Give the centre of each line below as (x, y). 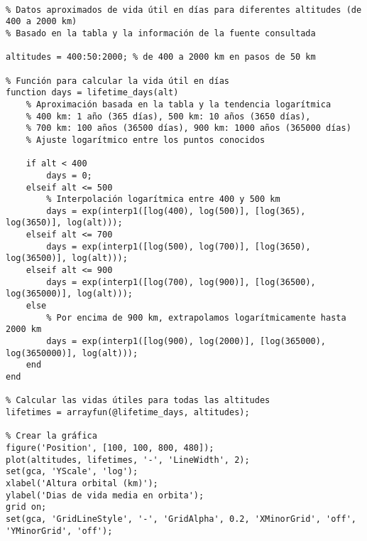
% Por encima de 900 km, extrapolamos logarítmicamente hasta (196, 317)
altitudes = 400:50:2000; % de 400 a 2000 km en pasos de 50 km (161, 57)
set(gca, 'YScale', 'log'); (72, 472)
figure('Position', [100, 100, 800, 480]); (110, 448)
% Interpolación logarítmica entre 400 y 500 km (163, 199)
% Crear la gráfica (51, 436)
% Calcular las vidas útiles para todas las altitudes (138, 401)
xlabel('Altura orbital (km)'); (82, 483)
